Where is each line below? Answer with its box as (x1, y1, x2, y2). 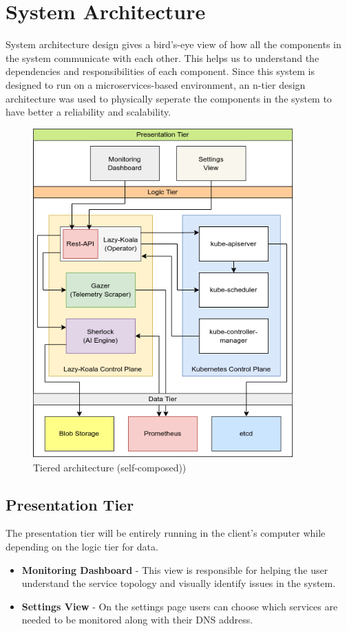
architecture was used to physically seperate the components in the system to (6, 91, 332, 105)
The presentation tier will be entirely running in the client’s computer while (6, 526, 326, 540)
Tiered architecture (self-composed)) (33, 460, 187, 474)
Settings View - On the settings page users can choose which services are (21, 599, 338, 613)
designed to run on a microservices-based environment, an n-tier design (6, 77, 306, 92)
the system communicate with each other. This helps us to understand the (6, 50, 319, 65)
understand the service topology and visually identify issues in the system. (21, 576, 336, 590)
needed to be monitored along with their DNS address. (21, 612, 253, 627)
